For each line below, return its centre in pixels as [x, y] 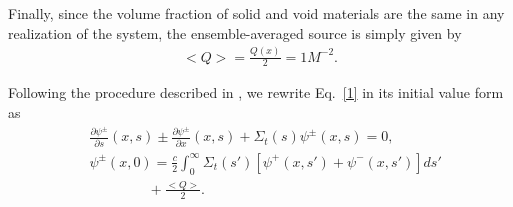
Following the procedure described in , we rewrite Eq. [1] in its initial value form [256, 92]
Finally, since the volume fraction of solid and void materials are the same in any [256, 13]
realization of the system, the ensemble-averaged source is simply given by [235, 32]
